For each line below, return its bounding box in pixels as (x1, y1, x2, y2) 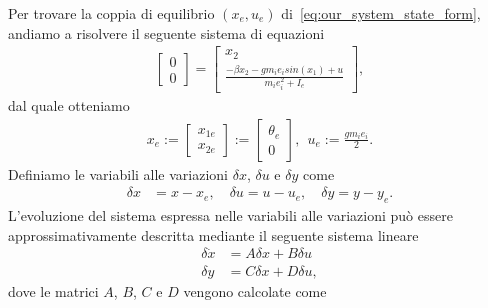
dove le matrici (8, 280, 99, 301)
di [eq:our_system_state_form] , (281, 3, 481, 23)
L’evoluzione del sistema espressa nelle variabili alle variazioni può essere (8, 205, 453, 226)
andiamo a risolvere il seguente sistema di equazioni (8, 22, 325, 43)
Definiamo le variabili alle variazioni (8, 163, 229, 184)
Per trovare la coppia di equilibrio (8, 3, 215, 23)
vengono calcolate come (183, 280, 327, 301)
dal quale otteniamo (8, 95, 130, 115)
